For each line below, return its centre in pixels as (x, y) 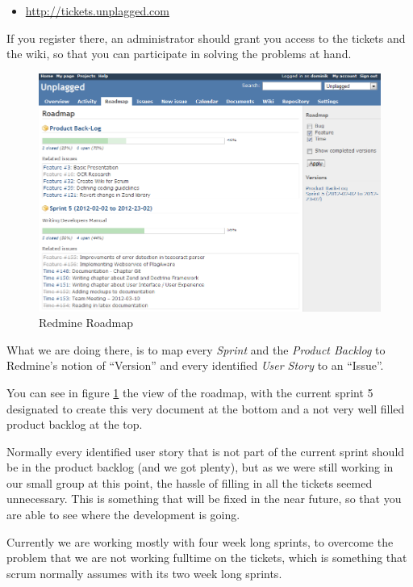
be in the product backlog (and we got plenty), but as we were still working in (200, 467)
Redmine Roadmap (86, 323)
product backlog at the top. (75, 424)
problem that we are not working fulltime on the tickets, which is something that (207, 558)
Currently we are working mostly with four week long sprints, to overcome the (200, 541)
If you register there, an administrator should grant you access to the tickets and (206, 38)
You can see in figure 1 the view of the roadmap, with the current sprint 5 (190, 392)
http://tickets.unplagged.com (98, 10)
